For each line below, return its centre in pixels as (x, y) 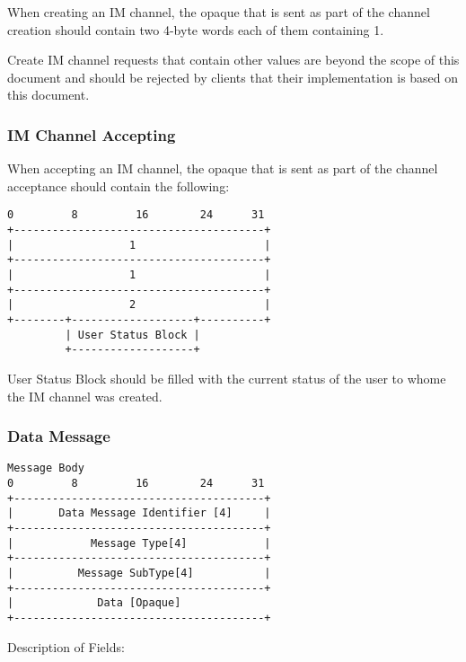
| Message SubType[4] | (139, 573)
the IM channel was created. (85, 396)
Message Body (46, 468)
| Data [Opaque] (94, 603)
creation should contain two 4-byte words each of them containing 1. (196, 29)
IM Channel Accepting (92, 134)
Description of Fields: (66, 646)
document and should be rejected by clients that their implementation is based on (233, 77)
